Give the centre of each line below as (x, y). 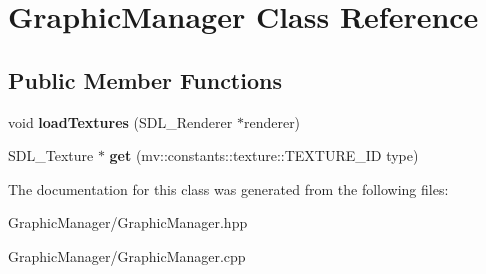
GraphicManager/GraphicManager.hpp (128, 222)
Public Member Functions (145, 79)
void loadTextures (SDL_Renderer (120, 121)
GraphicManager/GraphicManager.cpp (127, 255)
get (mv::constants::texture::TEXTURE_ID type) (264, 155)
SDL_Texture (51, 155)
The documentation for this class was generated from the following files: (228, 188)
